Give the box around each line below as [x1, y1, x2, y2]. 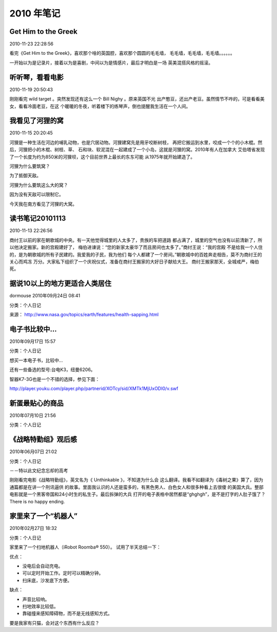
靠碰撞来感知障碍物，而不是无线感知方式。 [22, 610, 112, 617]
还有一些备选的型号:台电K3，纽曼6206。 [9, 366, 95, 373]
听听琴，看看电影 [9, 73, 64, 81]
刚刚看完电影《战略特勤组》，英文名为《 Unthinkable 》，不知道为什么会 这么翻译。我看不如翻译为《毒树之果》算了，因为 [9, 477, 264, 483]
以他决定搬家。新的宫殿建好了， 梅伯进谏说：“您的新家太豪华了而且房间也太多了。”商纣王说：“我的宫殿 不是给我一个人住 [9, 244, 263, 251]
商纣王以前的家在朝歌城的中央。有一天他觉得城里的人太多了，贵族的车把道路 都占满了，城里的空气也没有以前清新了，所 [9, 237, 263, 243]
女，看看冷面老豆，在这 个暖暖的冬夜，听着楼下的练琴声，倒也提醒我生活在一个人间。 [9, 103, 191, 109]
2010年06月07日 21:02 [9, 448, 57, 455]
